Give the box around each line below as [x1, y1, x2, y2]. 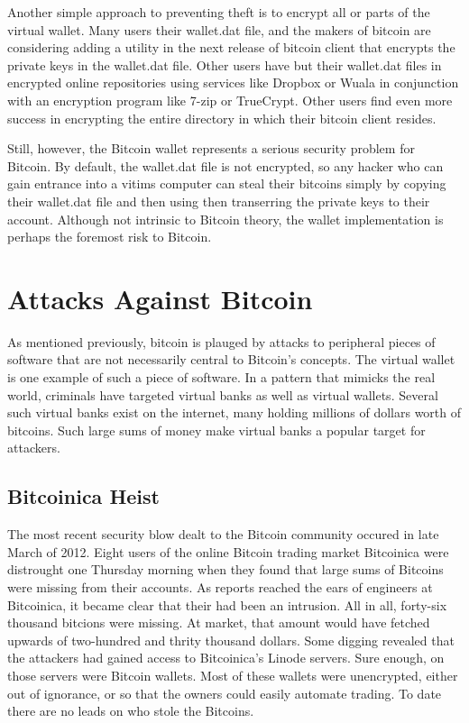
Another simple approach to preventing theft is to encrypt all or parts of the [7, 3, 430, 21]
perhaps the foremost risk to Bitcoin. [7, 227, 212, 246]
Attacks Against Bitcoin [7, 279, 313, 316]
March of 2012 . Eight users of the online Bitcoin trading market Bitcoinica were [7, 542, 449, 561]
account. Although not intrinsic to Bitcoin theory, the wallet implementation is [7, 209, 444, 228]
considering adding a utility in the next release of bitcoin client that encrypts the [7, 38, 455, 57]
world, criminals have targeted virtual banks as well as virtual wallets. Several [7, 385, 438, 404]
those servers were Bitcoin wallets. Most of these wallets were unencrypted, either [7, 665, 458, 684]
